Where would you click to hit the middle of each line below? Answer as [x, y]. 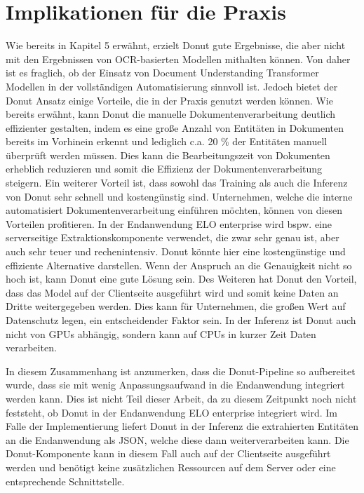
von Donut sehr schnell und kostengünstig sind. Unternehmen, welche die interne [179, 196]
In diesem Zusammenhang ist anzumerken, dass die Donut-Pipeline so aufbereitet [181, 371]
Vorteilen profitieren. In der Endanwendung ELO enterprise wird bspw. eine [169, 223]
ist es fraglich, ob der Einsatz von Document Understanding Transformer [162, 73]
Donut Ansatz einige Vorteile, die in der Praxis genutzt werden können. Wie [169, 100]
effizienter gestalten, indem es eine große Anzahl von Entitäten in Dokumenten [175, 127]
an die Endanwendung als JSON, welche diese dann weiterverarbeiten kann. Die [177, 439]
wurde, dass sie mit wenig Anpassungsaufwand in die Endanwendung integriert [175, 385]
